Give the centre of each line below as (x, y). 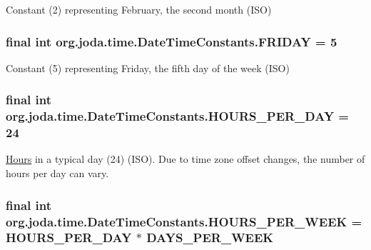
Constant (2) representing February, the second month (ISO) (139, 9)
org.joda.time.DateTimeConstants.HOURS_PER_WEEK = (184, 221)
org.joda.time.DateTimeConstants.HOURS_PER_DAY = (177, 116)
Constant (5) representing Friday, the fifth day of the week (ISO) (148, 67)
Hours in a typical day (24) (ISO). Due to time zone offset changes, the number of (185, 159)
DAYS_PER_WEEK (210, 237)
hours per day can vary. (57, 173)
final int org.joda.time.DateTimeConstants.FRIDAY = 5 (172, 41)
